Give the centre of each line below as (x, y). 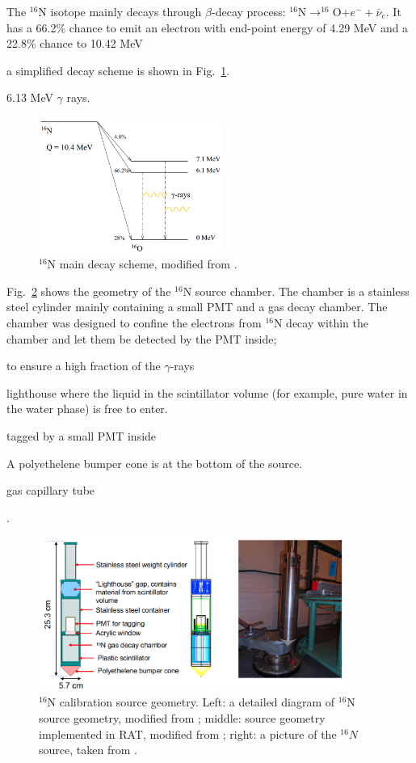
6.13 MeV (30, 97)
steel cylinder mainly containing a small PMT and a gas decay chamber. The (197, 307)
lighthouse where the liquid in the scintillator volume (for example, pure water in (207, 392)
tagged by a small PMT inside (82, 435)
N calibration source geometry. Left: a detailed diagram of (191, 702)
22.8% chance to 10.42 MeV (75, 43)
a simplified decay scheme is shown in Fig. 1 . (118, 70)
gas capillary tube (51, 490)
